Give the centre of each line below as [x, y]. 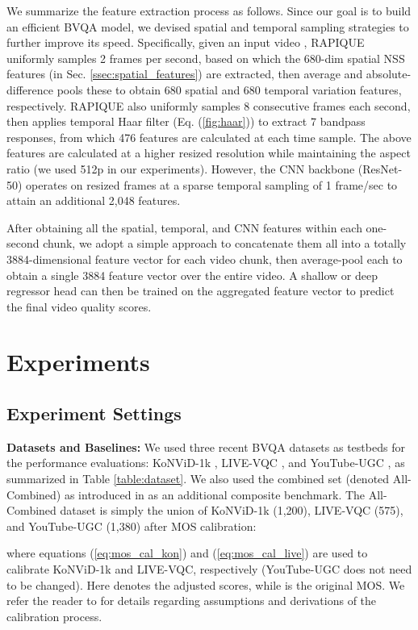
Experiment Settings [94, 413]
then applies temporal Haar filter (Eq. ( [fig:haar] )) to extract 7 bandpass [186, 121]
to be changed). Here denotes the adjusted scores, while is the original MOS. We [206, 584]
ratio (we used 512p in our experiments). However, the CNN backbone [181, 168]
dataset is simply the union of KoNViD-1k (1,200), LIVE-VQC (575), [232, 510]
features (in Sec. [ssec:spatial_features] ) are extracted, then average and [185, 74]
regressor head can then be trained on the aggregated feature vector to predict [201, 291]
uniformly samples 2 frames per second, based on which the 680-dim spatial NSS [206, 58]
